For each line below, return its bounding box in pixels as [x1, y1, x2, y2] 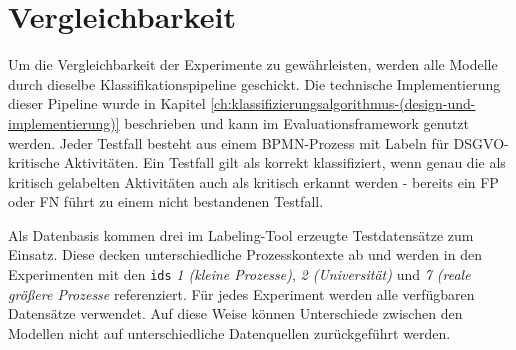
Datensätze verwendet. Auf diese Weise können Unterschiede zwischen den [8, 303, 463, 324]
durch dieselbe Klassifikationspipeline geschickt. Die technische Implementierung [8, 73, 501, 94]
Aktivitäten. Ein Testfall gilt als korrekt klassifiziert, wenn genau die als [64, 152, 506, 173]
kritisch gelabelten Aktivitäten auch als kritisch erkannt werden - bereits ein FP [8, 171, 499, 192]
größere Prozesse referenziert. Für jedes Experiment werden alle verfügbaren [8, 283, 475, 304]
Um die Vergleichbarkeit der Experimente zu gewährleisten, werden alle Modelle [8, 54, 498, 75]
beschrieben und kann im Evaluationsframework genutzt [124, 112, 469, 133]
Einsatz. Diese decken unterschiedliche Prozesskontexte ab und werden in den [8, 244, 482, 265]
